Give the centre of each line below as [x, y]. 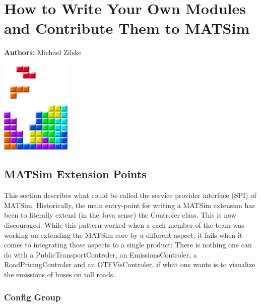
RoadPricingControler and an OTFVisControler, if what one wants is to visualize [130, 264]
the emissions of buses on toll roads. [60, 274]
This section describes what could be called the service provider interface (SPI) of [130, 195]
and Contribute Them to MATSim [127, 28]
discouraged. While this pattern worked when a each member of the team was [124, 225]
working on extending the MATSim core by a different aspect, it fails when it [123, 235]
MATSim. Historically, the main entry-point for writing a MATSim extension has [129, 205]
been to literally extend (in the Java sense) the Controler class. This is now [120, 215]
